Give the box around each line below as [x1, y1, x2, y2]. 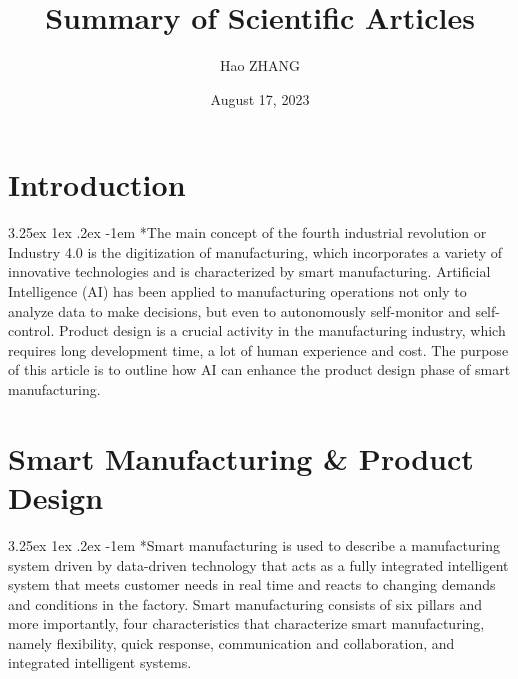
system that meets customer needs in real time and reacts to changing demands [8, 574, 496, 595]
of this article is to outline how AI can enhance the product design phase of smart [8, 359, 511, 380]
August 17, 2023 [210, 88, 310, 109]
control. [8, 320, 55, 341]
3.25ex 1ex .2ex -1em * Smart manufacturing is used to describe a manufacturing [8, 534, 500, 555]
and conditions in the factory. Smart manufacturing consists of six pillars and [8, 593, 482, 614]
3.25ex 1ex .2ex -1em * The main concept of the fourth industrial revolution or [8, 222, 487, 243]
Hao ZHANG [219, 55, 301, 76]
